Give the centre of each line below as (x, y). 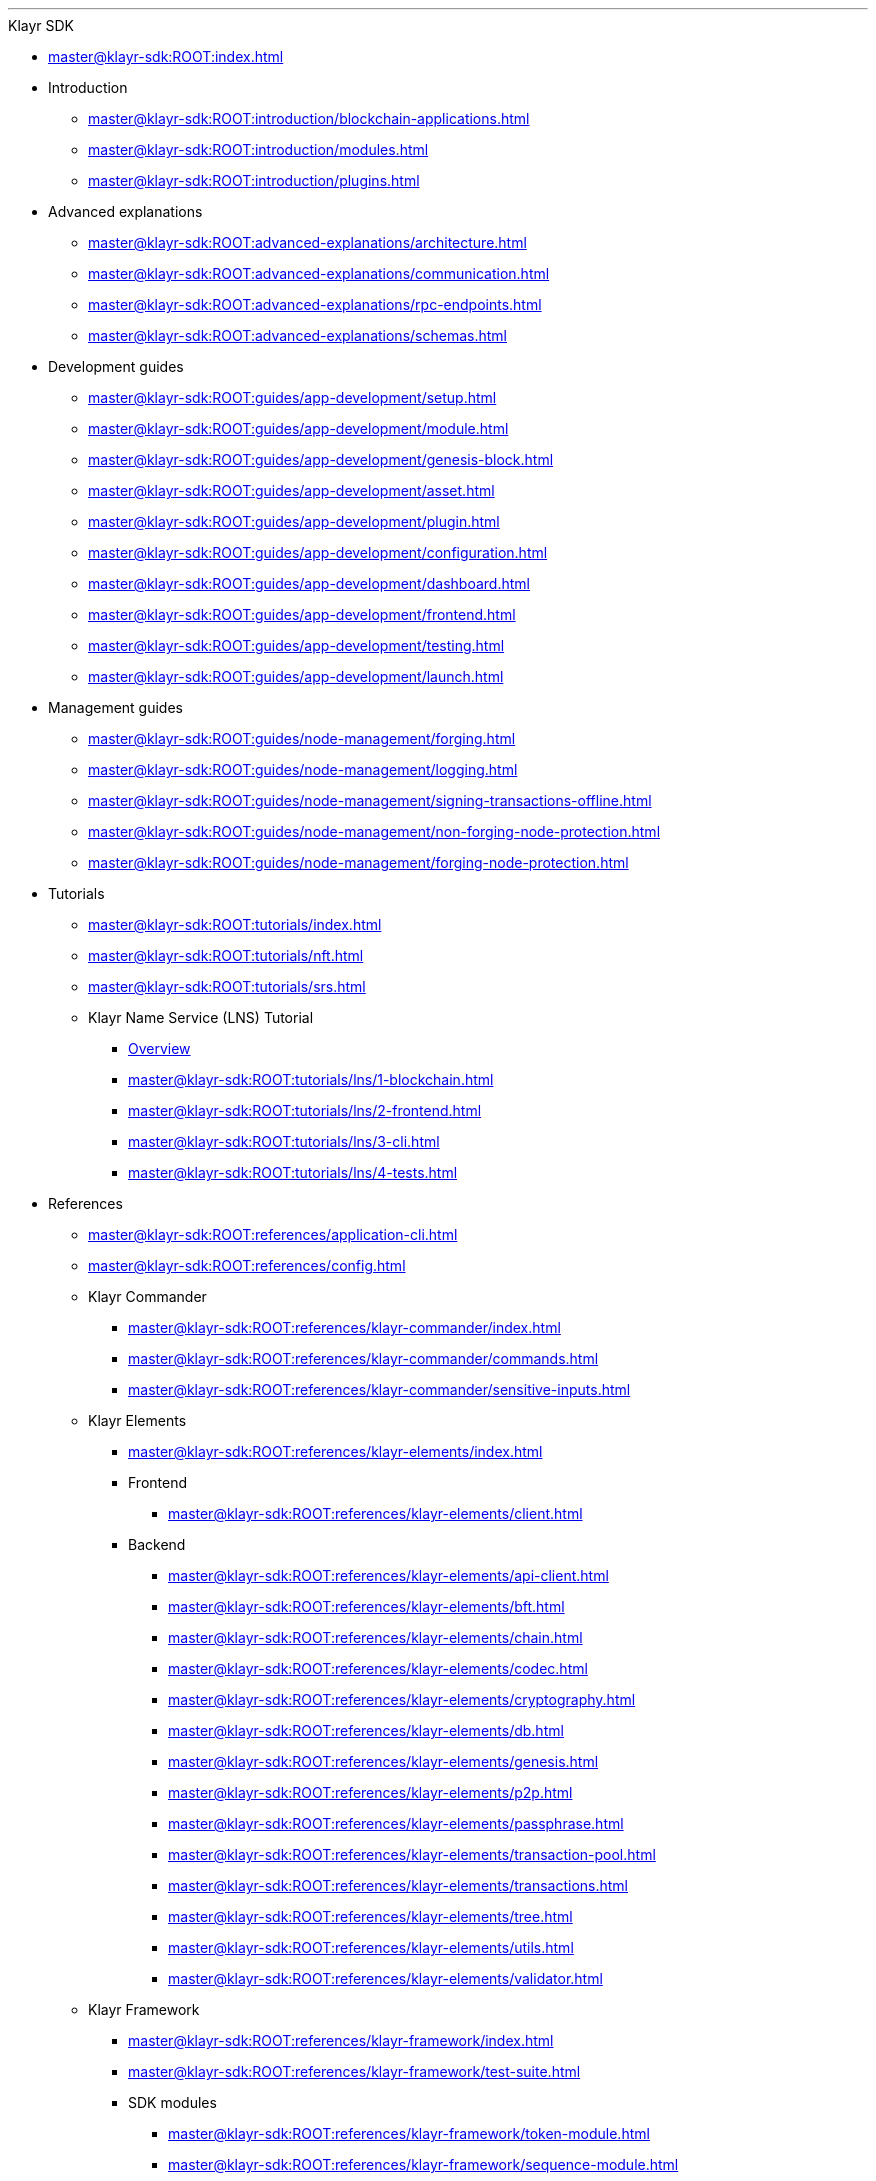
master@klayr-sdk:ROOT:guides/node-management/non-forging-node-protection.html (374, 831)
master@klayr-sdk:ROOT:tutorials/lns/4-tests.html (293, 1172)
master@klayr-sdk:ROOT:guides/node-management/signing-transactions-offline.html (370, 800)
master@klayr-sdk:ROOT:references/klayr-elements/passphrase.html (396, 1823)
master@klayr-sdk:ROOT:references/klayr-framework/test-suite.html (354, 2071)
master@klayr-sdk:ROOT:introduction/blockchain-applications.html (309, 118)
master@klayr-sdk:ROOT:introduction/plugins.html (254, 180)
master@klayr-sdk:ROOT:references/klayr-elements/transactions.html (398, 1885)
